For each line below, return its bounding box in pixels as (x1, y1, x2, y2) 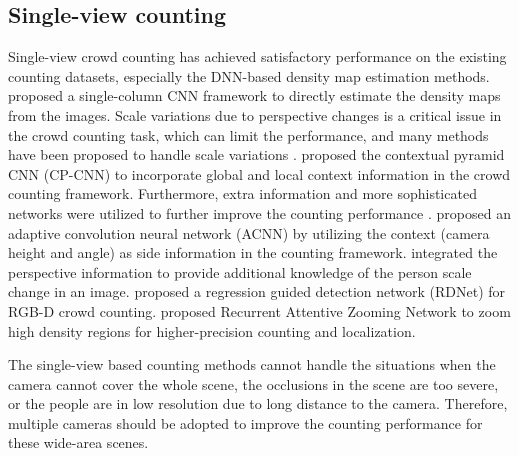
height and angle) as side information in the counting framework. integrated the (8, 242, 498, 263)
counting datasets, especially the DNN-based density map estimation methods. (8, 65, 490, 86)
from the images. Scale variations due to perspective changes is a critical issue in (8, 104, 502, 125)
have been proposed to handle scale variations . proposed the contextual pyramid (8, 144, 505, 165)
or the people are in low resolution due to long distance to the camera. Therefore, (8, 393, 508, 414)
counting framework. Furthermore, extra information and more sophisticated (8, 183, 477, 204)
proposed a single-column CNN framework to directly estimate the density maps (8, 85, 501, 106)
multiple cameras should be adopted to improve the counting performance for (8, 412, 483, 433)
